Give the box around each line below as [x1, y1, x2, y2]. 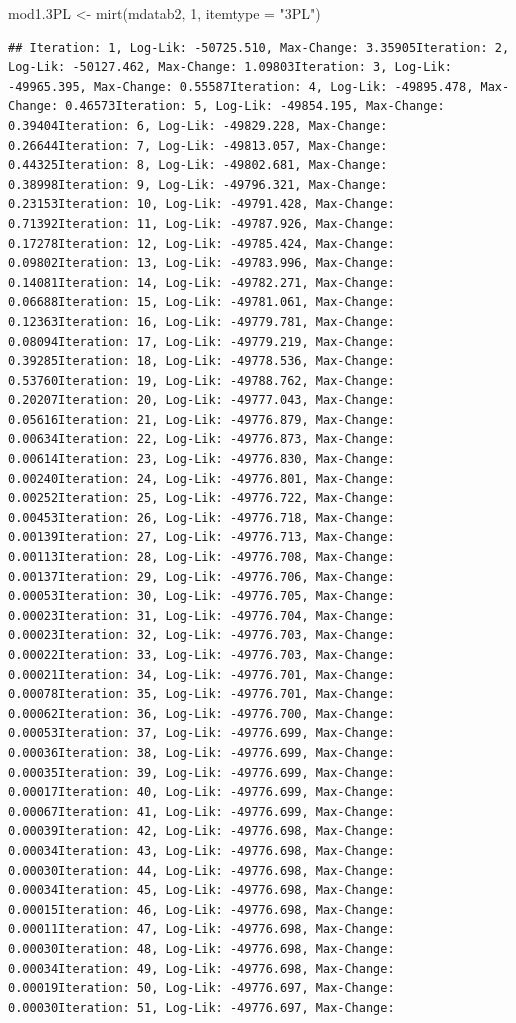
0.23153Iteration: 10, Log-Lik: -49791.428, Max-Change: [8, 197, 395, 212]
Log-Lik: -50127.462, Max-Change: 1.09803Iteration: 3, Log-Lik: [8, 60, 452, 75]
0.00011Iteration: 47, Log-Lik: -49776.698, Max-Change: [8, 922, 395, 937]
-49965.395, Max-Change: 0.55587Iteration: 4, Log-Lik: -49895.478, [8, 79, 474, 94]
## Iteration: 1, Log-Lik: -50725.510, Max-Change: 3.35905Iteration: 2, [8, 40, 510, 55]
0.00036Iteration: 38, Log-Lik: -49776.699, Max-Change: [8, 745, 395, 760]
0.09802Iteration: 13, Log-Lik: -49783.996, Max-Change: [8, 256, 395, 271]
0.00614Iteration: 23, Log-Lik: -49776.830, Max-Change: [8, 452, 395, 467]
